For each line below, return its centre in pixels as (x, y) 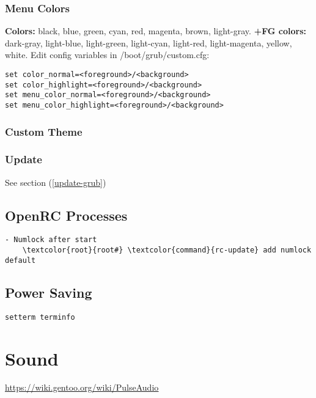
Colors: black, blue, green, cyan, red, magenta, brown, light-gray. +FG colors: (156, 31)
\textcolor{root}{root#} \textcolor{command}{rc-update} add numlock (167, 250)
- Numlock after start (51, 240)
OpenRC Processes (66, 215)
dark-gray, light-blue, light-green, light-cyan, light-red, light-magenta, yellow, (149, 42)
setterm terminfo (40, 317)
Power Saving (49, 292)
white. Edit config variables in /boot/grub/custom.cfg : (107, 55)
